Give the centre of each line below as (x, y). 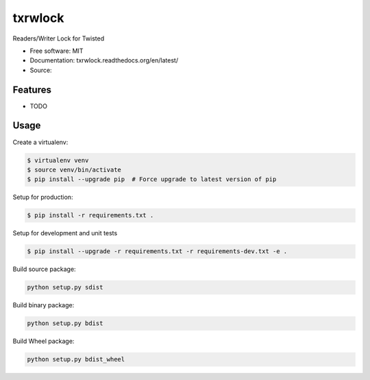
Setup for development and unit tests (65, 233)
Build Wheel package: (44, 341)
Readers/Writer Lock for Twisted (59, 38)
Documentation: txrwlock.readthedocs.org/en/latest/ (104, 60)
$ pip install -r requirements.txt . (90, 215)
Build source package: (44, 269)
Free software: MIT (57, 51)
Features (32, 90)
